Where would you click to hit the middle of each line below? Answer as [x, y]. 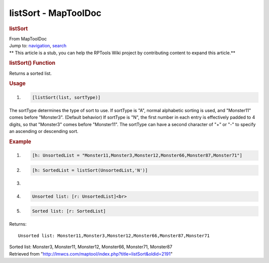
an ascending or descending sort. [44, 131]
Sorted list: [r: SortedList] [69, 211]
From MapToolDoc [28, 39]
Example [20, 141]
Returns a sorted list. [30, 73]
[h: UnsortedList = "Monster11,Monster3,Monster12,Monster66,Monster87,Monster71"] [137, 155]
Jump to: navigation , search [38, 46]
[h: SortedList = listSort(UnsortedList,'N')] [90, 170]
